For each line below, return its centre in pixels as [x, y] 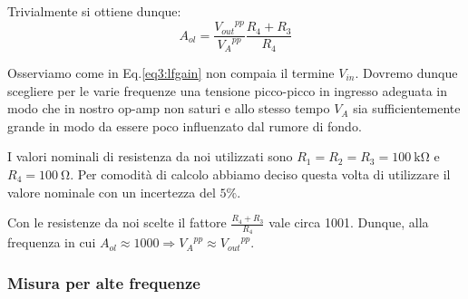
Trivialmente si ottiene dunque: [94, 11]
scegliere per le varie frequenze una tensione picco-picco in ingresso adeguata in [228, 90]
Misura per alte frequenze [104, 282]
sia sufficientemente [407, 108]
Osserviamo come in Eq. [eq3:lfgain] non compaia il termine [171, 72]
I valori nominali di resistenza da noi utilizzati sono [150, 156]
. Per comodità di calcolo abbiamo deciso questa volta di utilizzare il [260, 174]
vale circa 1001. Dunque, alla [349, 222]
